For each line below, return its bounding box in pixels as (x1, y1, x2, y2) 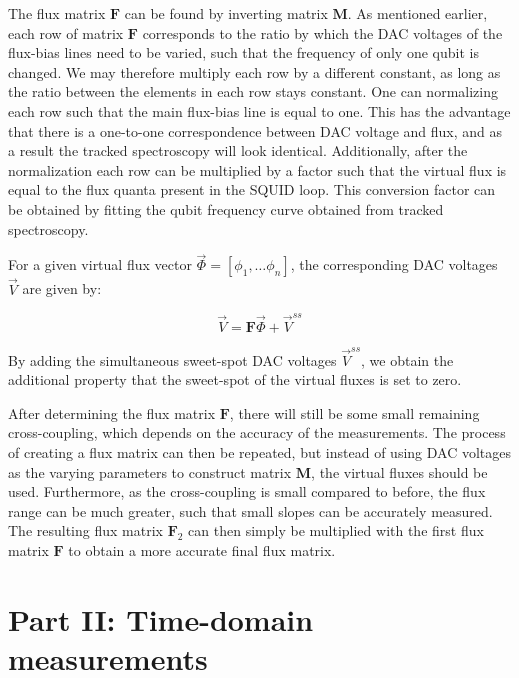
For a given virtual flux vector (8, 254, 192, 275)
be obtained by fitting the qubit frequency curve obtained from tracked (8, 198, 444, 219)
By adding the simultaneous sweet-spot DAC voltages (8, 349, 337, 370)
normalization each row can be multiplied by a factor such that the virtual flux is (8, 159, 507, 180)
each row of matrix (8, 22, 124, 43)
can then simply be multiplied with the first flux (188, 520, 484, 541)
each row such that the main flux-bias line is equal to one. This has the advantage (8, 100, 511, 121)
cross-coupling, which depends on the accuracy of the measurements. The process (8, 422, 506, 443)
